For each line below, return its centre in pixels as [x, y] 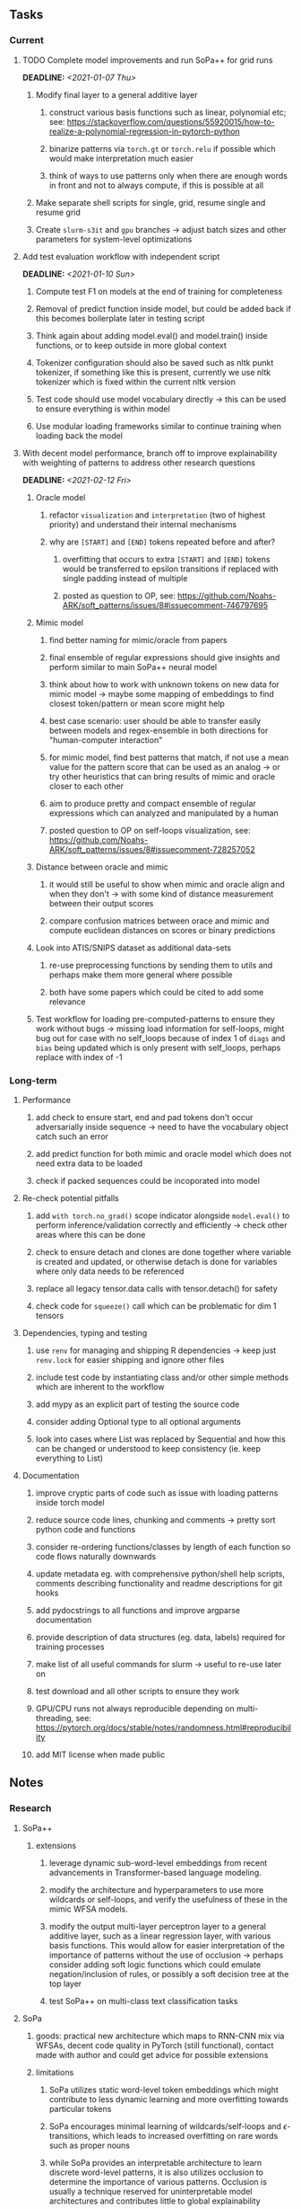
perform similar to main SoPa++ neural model [133, 667]
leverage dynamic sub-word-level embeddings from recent [158, 1862]
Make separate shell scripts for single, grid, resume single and [150, 202]
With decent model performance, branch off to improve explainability [150, 453]
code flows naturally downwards [96, 1556]
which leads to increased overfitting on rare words [185, 2135]
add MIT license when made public [100, 1754]
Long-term [33, 1080]
